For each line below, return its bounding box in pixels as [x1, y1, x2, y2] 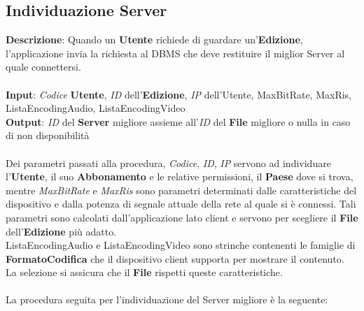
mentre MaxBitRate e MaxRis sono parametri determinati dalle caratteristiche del [6, 182, 357, 197]
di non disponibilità [6, 128, 90, 143]
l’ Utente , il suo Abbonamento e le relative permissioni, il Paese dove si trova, [6, 169, 353, 184]
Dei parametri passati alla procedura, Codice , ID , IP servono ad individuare [6, 155, 331, 170]
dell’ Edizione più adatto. [6, 224, 117, 238]
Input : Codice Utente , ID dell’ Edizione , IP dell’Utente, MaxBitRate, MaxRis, [6, 87, 352, 101]
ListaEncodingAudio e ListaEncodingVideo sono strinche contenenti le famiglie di [6, 238, 356, 252]
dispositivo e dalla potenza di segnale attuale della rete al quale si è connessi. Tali [6, 196, 356, 211]
